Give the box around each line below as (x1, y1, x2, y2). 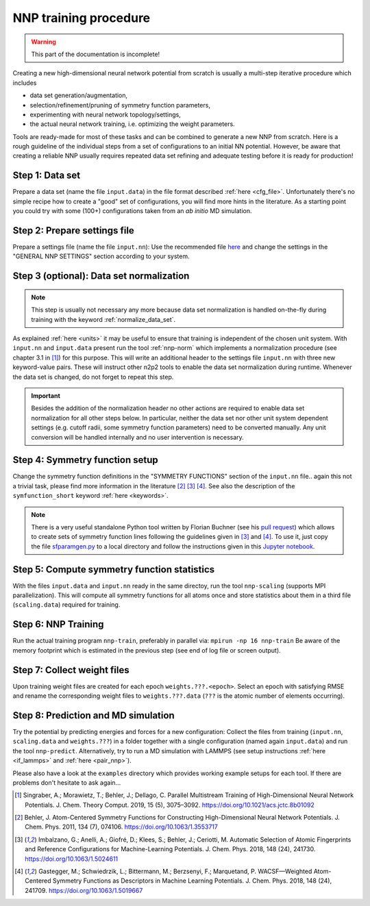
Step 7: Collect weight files (12, 664, 129, 676)
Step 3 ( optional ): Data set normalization (12, 270, 190, 282)
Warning (31, 38, 56, 46)
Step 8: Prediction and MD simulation (12, 709, 175, 721)
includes (12, 79, 37, 87)
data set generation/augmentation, (29, 91, 128, 99)
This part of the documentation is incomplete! (31, 50, 160, 58)
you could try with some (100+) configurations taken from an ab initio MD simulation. (12, 207, 252, 215)
